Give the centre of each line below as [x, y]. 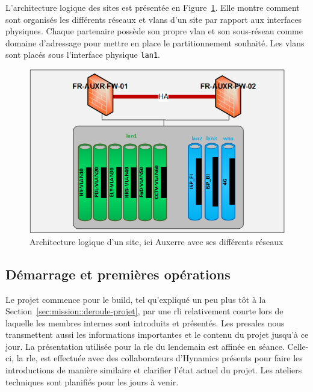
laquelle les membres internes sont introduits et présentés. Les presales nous [145, 322]
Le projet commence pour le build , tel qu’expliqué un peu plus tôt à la [136, 299]
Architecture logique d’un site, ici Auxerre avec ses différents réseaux [156, 241]
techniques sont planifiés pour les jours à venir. [92, 381]
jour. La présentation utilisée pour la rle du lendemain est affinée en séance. [145, 346]
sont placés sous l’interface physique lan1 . [83, 54]
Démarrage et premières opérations [118, 274]
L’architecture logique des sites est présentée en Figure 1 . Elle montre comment [153, 7]
